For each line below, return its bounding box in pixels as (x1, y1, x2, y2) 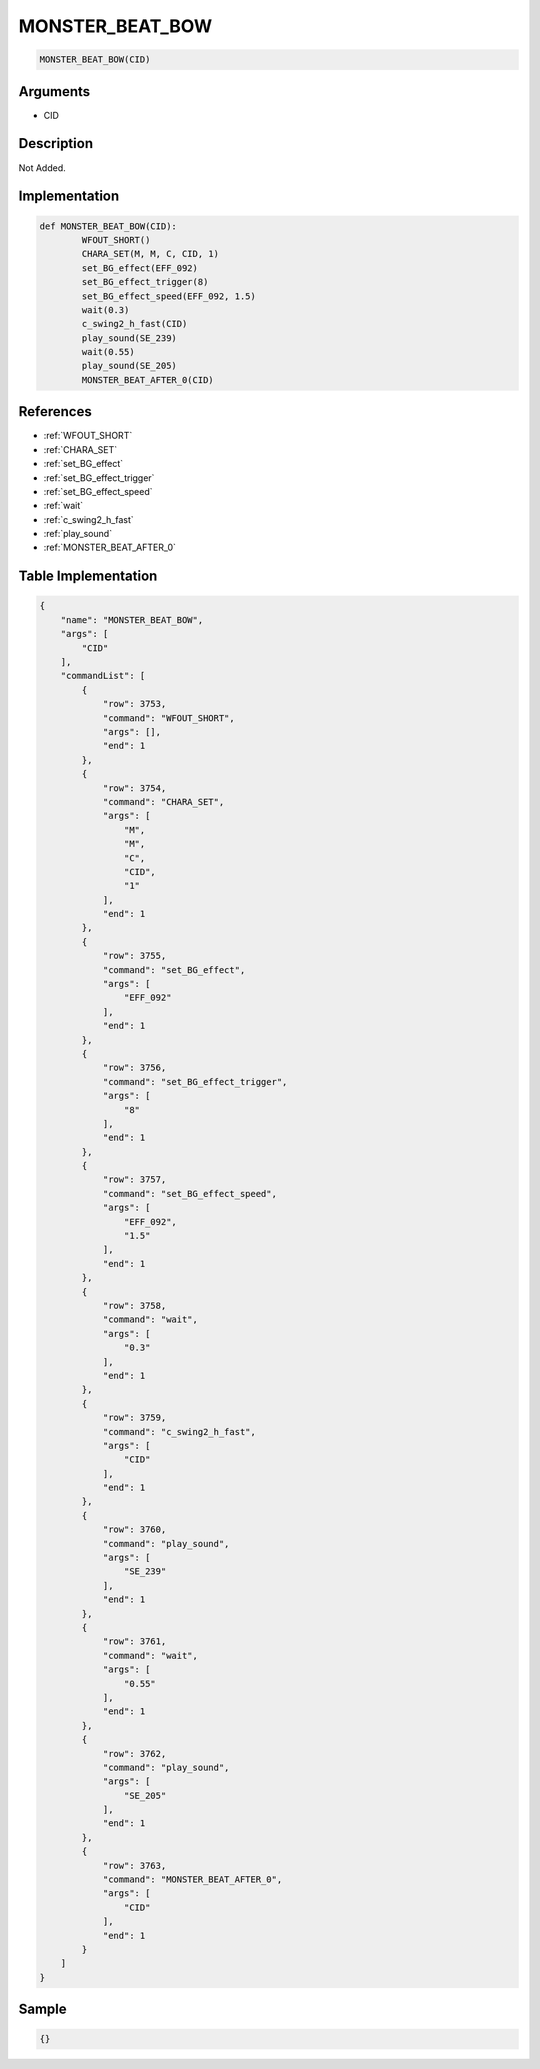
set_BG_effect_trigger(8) (81, 276, 209, 288)
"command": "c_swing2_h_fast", (102, 1426, 257, 1437)
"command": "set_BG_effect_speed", (102, 1188, 277, 1199)
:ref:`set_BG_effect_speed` (43, 485, 154, 497)
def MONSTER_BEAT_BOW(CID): (39, 220, 177, 232)
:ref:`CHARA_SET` (43, 443, 118, 455)
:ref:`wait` (43, 500, 84, 512)
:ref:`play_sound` (43, 528, 113, 540)
